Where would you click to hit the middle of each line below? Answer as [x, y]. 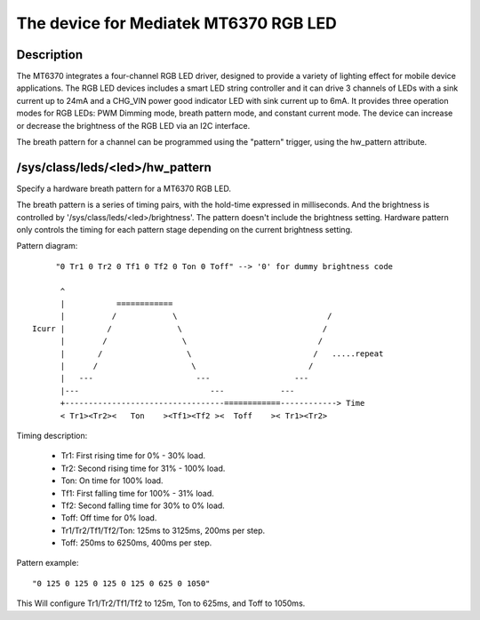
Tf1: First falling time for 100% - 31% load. [138, 493]
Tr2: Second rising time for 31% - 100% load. [143, 468]
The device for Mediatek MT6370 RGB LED [177, 23]
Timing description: [52, 435]
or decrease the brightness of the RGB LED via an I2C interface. [133, 125]
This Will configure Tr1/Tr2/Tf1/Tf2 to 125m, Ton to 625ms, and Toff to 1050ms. [161, 603]
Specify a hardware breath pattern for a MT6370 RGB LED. [124, 188]
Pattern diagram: [47, 246]
